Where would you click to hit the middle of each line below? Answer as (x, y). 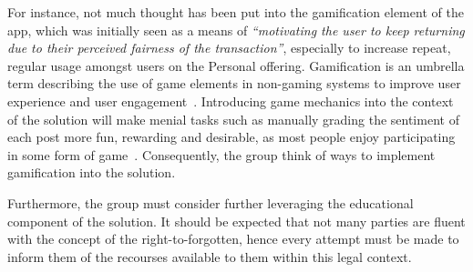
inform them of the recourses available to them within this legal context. (210, 256)
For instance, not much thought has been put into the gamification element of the (236, 12)
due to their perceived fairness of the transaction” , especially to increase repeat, (229, 48)
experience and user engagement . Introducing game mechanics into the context (231, 101)
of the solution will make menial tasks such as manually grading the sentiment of (233, 119)
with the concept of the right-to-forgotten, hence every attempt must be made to (233, 239)
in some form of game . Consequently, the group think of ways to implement (221, 154)
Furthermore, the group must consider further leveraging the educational (211, 202)
